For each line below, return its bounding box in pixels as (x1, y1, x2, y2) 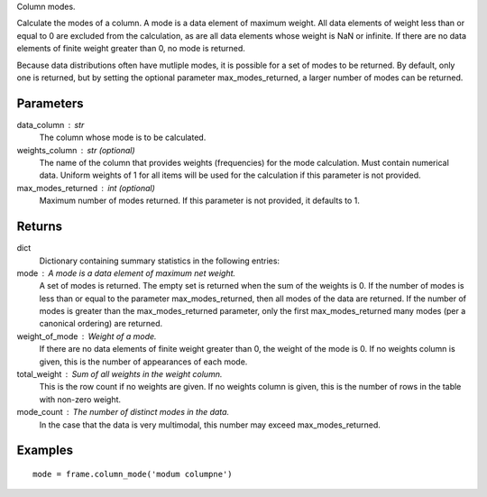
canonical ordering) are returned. (39, 318, 163, 329)
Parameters (16, 96, 84, 111)
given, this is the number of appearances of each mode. (39, 356, 248, 367)
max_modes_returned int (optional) (16, 182, 155, 193)
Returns (16, 219, 63, 235)
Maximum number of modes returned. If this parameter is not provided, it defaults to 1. (39, 195, 360, 207)
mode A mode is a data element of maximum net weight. (16, 267, 236, 279)
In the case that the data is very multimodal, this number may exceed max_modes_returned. (39, 419, 381, 430)
